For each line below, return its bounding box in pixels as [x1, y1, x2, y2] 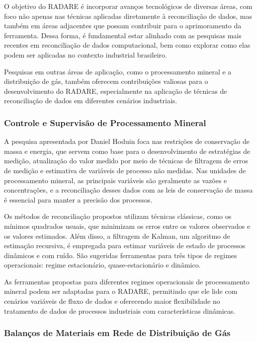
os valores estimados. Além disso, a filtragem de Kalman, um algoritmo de [4, 230, 230, 241]
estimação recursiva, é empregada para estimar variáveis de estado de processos [4, 240, 246, 251]
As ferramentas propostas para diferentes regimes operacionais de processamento [4, 276, 250, 286]
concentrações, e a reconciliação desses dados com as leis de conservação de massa [4, 185, 253, 195]
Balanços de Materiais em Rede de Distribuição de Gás [4, 327, 231, 339]
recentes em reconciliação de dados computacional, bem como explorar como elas [4, 40, 251, 50]
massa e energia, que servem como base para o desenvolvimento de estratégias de [4, 145, 251, 156]
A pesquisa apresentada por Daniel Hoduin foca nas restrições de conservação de [4, 136, 250, 146]
